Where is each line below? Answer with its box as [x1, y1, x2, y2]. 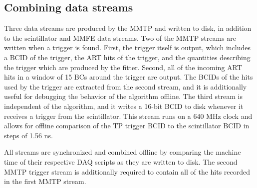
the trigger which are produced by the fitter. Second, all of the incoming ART [4, 62, 242, 72]
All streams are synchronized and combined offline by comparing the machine [4, 147, 241, 157]
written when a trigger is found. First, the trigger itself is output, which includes [4, 42, 251, 53]
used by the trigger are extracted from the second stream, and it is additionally [4, 81, 247, 92]
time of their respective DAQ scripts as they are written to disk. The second [4, 156, 238, 167]
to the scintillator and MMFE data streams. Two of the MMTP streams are [4, 32, 237, 43]
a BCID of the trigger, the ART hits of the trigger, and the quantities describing [4, 52, 251, 62]
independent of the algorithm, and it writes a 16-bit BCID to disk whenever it [4, 100, 244, 111]
